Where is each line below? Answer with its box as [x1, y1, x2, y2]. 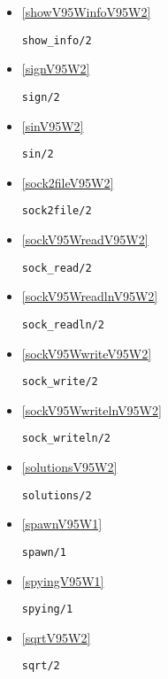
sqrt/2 [21, 660, 60, 673]
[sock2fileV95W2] [21, 173, 114, 191]
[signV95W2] [21, 59, 90, 78]
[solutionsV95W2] [21, 458, 118, 475]
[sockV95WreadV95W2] [21, 230, 149, 248]
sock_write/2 [21, 375, 98, 389]
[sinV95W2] [21, 116, 84, 135]
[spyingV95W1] [21, 571, 104, 590]
